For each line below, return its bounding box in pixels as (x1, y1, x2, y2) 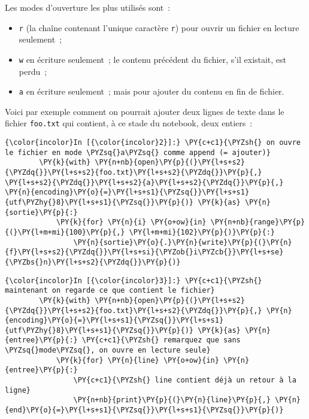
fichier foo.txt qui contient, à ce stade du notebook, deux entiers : (5, 117, 253, 129)
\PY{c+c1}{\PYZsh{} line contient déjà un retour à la (73, 376, 296, 385)
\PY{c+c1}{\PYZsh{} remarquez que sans (81, 336, 241, 345)
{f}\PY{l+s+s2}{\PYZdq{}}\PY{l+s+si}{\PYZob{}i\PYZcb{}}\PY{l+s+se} (5, 248, 284, 257)
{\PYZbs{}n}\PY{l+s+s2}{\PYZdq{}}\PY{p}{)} (5, 257, 181, 266)
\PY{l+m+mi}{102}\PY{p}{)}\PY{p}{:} (129, 227, 275, 236)
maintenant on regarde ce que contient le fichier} (5, 286, 215, 295)
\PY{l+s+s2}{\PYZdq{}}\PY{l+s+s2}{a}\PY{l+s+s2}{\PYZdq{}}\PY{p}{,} (5, 178, 284, 187)
